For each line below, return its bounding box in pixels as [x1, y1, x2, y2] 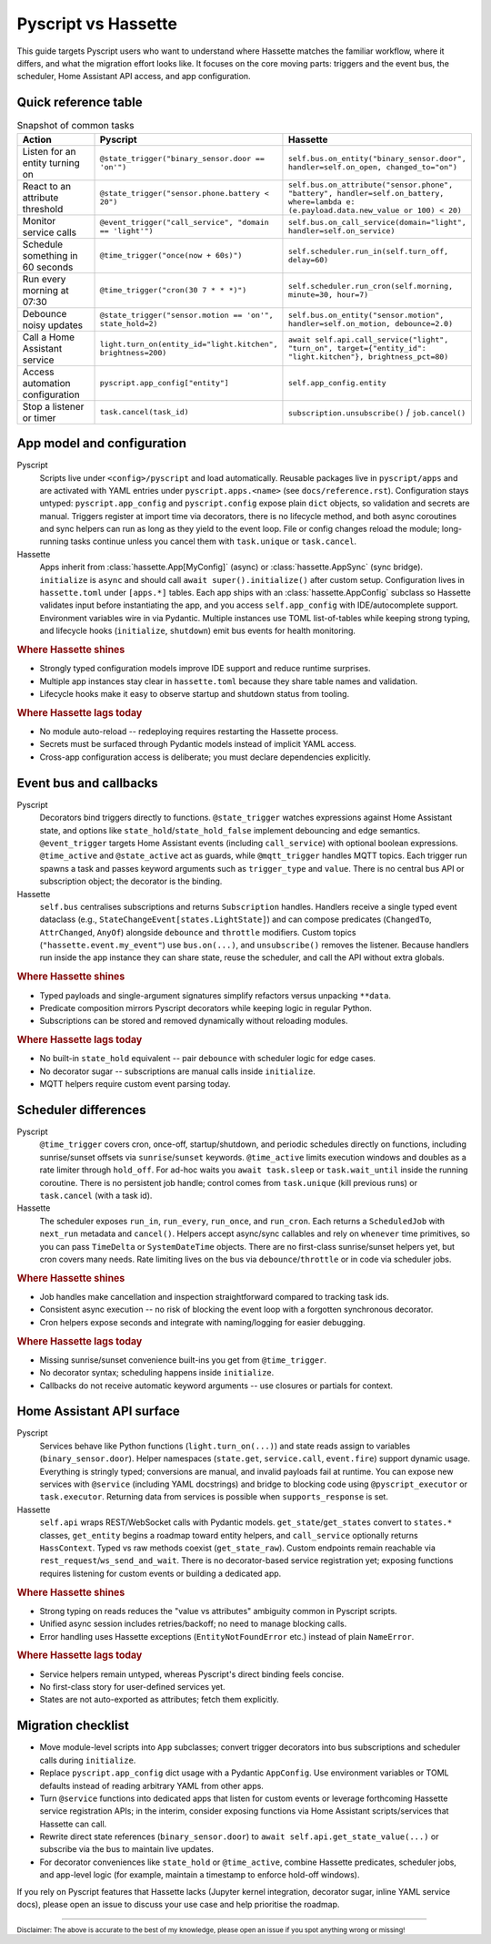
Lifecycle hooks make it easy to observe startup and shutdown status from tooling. [39, 689, 350, 700]
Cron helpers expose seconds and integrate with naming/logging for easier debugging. [39, 1316, 366, 1327]
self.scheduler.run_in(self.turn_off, [287, 246, 449, 256]
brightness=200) [99, 347, 167, 357]
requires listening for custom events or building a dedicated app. [39, 1568, 282, 1579]
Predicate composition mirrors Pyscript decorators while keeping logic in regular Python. [39, 1002, 373, 1013]
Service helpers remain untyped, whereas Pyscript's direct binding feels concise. [39, 1668, 345, 1680]
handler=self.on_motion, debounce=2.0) [287, 319, 454, 328]
